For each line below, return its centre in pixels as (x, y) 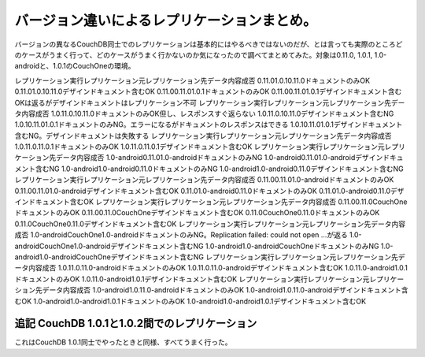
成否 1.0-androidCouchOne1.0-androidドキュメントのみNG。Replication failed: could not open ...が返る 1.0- (188, 235)
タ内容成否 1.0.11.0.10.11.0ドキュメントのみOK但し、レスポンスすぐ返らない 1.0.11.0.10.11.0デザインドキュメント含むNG (204, 113)
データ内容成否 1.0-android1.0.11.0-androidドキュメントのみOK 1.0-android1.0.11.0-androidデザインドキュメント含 (225, 290)
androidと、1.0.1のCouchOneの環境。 (75, 66)
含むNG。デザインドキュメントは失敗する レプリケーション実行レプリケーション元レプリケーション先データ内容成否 (203, 136)
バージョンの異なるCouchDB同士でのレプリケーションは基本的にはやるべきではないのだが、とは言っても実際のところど (209, 44)
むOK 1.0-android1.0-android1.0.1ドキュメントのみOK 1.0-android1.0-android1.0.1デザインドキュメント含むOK (190, 301)
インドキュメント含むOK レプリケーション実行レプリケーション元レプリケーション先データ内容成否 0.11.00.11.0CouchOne (211, 202)
